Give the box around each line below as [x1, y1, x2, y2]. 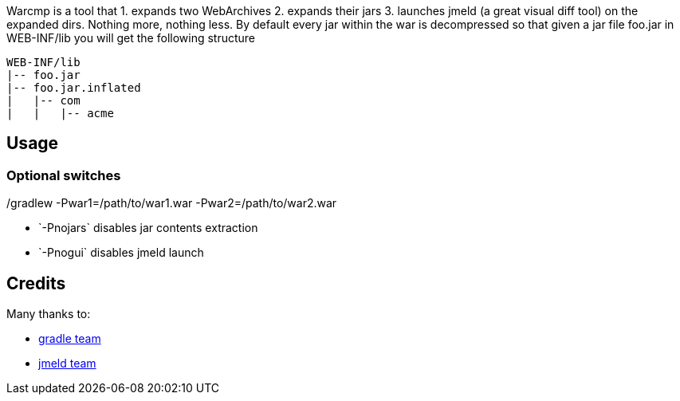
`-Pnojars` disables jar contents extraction [38, 221, 258, 235]
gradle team [38, 332, 101, 346]
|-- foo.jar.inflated [6, 81, 141, 94]
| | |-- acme [6, 107, 114, 120]
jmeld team [38, 356, 96, 371]
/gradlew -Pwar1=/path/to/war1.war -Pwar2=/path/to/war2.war [6, 196, 337, 210]
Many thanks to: [6, 307, 91, 321]
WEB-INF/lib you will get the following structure [6, 31, 256, 45]
